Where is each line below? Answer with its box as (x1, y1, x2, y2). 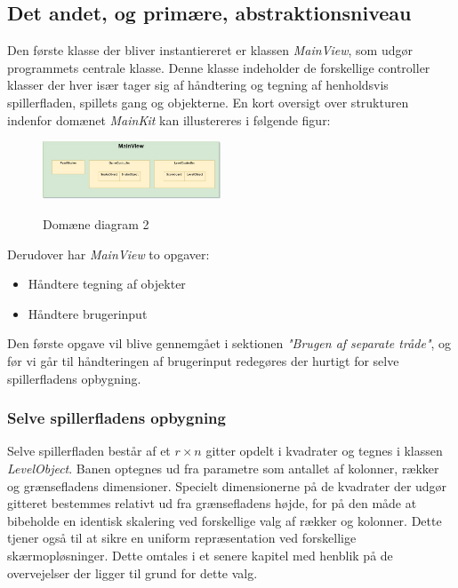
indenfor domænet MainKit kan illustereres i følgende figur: (7, 110, 331, 129)
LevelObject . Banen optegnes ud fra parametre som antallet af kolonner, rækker (7, 459, 439, 478)
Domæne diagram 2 (43, 215, 149, 234)
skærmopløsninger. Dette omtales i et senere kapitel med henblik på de (7, 545, 393, 564)
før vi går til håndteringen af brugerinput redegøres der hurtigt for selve (7, 352, 399, 370)
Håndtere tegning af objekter (28, 274, 186, 293)
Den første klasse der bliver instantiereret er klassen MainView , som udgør (7, 41, 413, 60)
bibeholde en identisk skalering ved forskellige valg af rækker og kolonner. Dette (7, 511, 442, 529)
